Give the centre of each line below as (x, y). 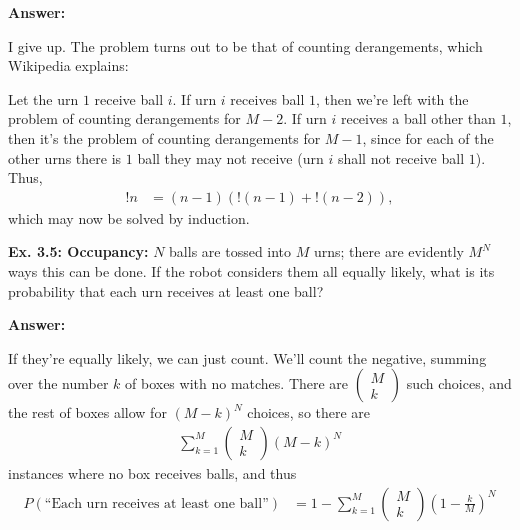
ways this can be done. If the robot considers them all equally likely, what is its (251, 270)
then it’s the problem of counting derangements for (164, 137)
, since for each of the (428, 137)
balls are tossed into (230, 251)
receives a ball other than (418, 118)
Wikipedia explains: (68, 65)
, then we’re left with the (392, 98)
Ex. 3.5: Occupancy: (78, 251)
